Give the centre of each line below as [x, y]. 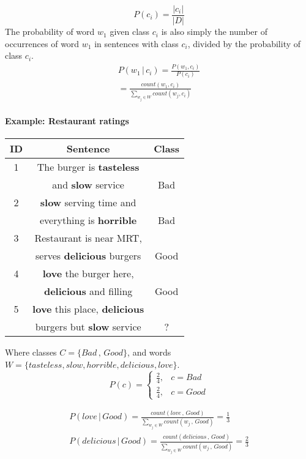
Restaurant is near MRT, [88, 238]
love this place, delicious [88, 309]
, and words [149, 352]
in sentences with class [136, 43]
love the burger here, [88, 274]
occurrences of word [42, 43]
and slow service [88, 185]
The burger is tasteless [88, 167]
